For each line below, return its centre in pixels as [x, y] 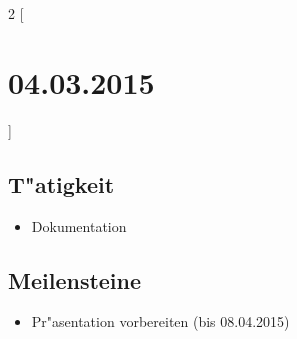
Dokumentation [79, 225]
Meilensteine [75, 279]
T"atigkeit [61, 183]
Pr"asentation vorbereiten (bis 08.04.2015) [160, 321]
